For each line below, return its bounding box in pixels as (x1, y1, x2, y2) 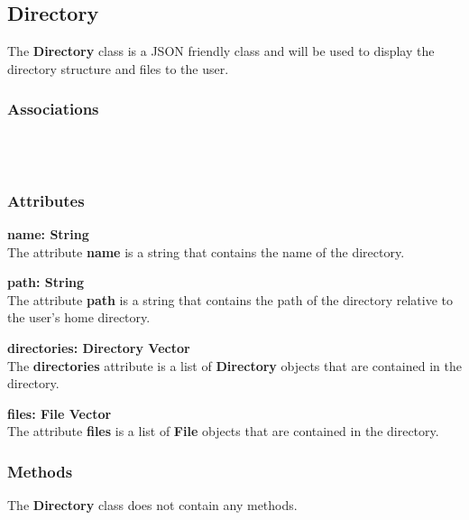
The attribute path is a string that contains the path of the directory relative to (7, 290, 454, 309)
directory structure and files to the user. (7, 59, 229, 78)
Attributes (7, 189, 85, 211)
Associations (7, 97, 99, 120)
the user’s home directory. (7, 308, 151, 327)
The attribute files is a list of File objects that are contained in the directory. (7, 422, 439, 441)
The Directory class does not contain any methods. (7, 496, 298, 515)
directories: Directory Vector (7, 338, 190, 357)
